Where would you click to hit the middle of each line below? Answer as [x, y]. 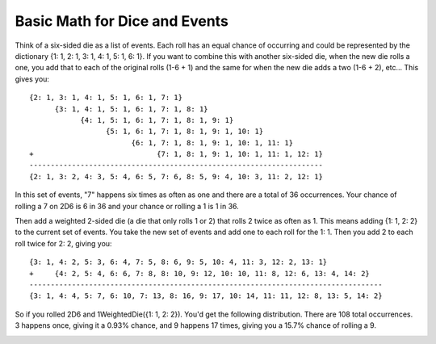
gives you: [32, 79]
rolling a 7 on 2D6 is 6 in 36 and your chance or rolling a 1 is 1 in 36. [127, 206]
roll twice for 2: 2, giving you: [63, 243]
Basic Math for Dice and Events [122, 21]
